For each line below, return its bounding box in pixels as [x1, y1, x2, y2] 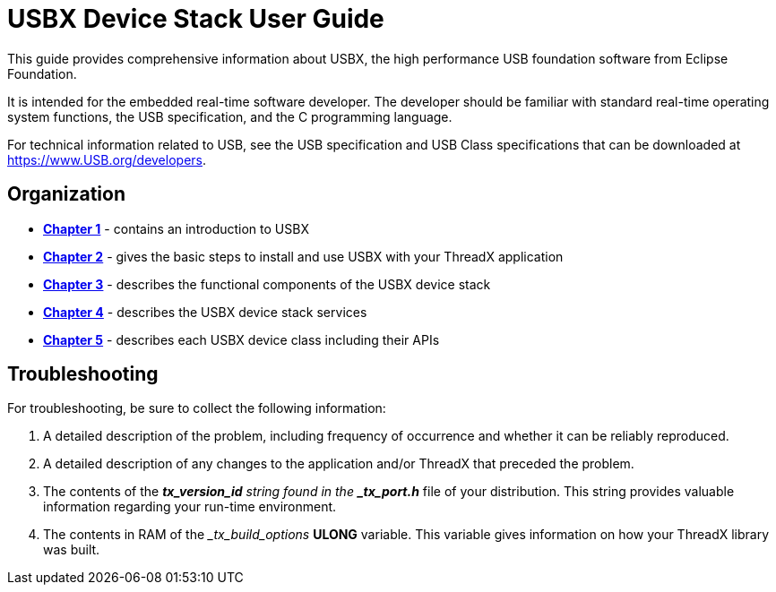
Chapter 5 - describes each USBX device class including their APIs [43, 331, 440, 347]
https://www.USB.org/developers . [7, 151, 206, 167]
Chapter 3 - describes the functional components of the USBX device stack [43, 276, 491, 292]
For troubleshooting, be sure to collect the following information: [7, 400, 386, 416]
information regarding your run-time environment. [43, 499, 337, 515]
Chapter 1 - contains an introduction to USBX [43, 220, 309, 236]
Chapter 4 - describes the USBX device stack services [43, 304, 367, 320]
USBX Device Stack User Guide [7, 4, 384, 34]
